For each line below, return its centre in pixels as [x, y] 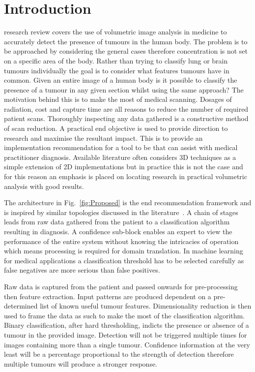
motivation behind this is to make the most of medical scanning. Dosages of [118, 99]
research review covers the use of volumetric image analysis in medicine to [115, 32]
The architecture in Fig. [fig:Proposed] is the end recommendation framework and [128, 202]
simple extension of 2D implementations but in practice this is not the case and [124, 167]
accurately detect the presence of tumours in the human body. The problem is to [126, 41]
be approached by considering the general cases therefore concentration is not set [126, 51]
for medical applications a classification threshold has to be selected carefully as [124, 260]
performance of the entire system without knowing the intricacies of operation [121, 241]
